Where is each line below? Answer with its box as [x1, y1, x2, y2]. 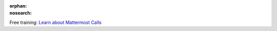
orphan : [9, 3, 27, 9]
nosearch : [9, 10, 32, 16]
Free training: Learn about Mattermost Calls [9, 19, 102, 25]
